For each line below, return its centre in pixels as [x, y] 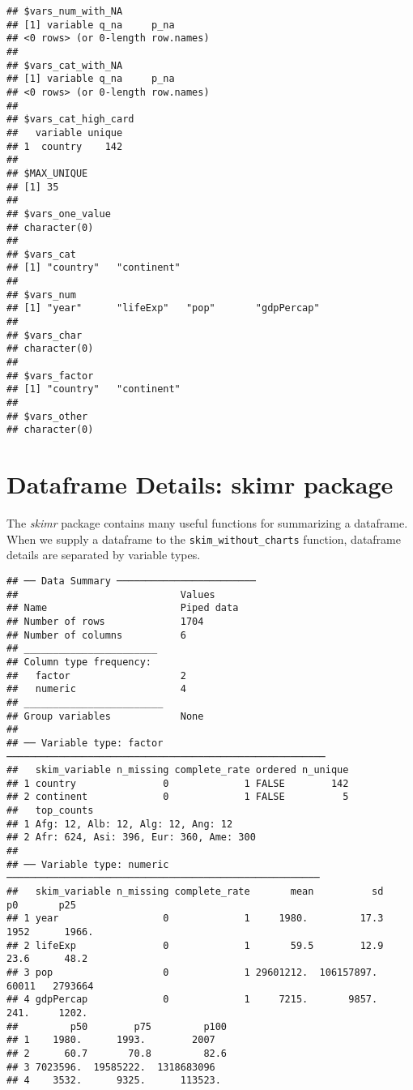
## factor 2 [96, 675]
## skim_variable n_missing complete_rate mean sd [195, 892]
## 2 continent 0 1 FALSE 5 [178, 797]
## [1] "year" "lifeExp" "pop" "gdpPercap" [163, 308]
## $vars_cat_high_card [70, 120]
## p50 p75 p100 [117, 1026]
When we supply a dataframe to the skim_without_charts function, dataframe [204, 539]
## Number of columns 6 [96, 635]
